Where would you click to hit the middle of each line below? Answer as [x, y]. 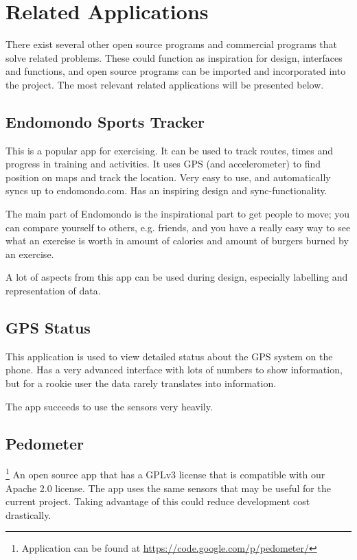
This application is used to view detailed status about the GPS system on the [169, 356]
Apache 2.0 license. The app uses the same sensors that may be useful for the [168, 488]
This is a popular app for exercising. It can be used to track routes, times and [170, 150]
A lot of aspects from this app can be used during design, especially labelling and [177, 277]
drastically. [28, 514]
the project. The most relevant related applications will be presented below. [165, 84]
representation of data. [53, 291]
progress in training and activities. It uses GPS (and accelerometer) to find [163, 164]
